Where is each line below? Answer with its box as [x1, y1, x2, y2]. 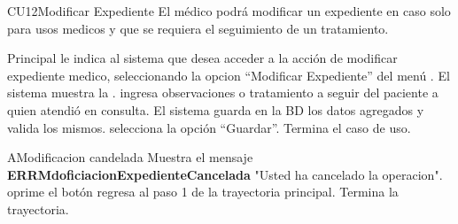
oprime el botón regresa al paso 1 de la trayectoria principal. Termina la [7, 182, 399, 201]
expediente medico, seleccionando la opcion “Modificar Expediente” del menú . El [7, 66, 450, 84]
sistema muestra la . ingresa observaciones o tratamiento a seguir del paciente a [7, 83, 439, 102]
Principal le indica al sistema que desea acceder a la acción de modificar [7, 49, 398, 67]
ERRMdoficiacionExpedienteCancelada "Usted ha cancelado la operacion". [7, 165, 443, 183]
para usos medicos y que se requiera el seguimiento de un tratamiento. [7, 19, 389, 37]
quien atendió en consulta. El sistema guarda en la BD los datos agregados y [7, 100, 424, 119]
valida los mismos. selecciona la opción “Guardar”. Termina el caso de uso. [7, 118, 411, 136]
